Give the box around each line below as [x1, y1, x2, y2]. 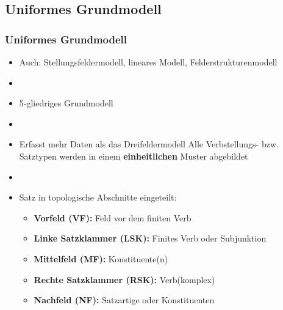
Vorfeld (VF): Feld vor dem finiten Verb [34, 211, 192, 224]
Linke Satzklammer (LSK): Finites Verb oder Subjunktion [34, 232, 267, 245]
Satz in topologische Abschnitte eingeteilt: [19, 191, 177, 204]
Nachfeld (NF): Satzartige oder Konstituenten [34, 293, 215, 306]
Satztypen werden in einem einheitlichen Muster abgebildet [19, 149, 248, 162]
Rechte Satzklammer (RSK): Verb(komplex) [34, 273, 215, 286]
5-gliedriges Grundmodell [19, 97, 113, 109]
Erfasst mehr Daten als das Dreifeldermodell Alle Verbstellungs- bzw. [19, 138, 279, 150]
